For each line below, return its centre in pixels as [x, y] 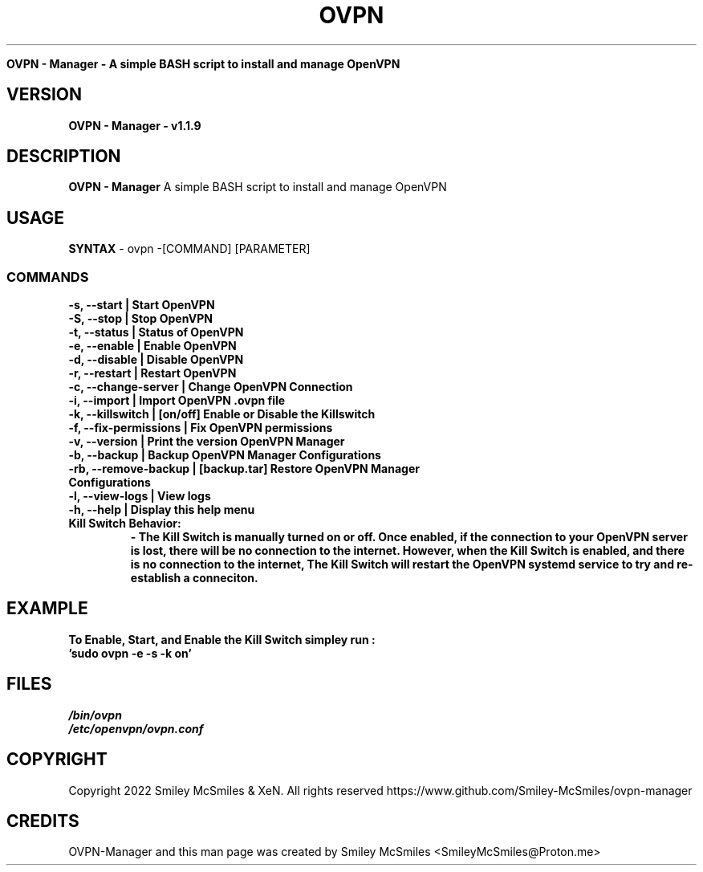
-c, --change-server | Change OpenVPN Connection [211, 387]
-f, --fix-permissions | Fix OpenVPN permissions [201, 428]
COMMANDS [48, 277]
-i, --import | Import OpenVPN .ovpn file [177, 401]
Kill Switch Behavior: [125, 524]
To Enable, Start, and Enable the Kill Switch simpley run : [222, 639]
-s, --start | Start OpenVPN [142, 305]
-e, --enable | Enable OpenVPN [152, 346]
